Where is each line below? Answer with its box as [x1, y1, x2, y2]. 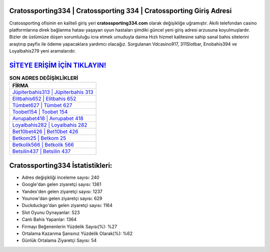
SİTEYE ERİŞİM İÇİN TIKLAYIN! [9, 61, 106, 70]
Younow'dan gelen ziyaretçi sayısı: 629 [21, 195, 102, 201]
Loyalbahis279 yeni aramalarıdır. [9, 48, 76, 54]
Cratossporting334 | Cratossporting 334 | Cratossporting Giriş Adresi [9, 7, 232, 15]
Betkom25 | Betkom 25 [12, 135, 66, 142]
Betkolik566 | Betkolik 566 [12, 141, 74, 148]
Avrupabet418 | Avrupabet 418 [12, 115, 83, 122]
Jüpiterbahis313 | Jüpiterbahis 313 [12, 89, 93, 96]
